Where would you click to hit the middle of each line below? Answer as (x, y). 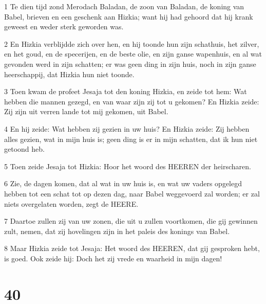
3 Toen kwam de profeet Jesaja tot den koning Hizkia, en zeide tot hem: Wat (126, 91)
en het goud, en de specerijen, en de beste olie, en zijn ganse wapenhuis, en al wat (133, 54)
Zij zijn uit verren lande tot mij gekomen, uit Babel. (86, 111)
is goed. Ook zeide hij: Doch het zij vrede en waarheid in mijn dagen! (113, 258)
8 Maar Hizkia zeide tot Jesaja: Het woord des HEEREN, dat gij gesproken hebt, (132, 248)
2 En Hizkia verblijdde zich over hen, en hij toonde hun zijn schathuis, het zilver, (132, 43)
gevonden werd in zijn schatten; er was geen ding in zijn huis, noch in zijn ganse (130, 64)
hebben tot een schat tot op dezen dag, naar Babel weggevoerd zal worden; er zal (132, 193)
